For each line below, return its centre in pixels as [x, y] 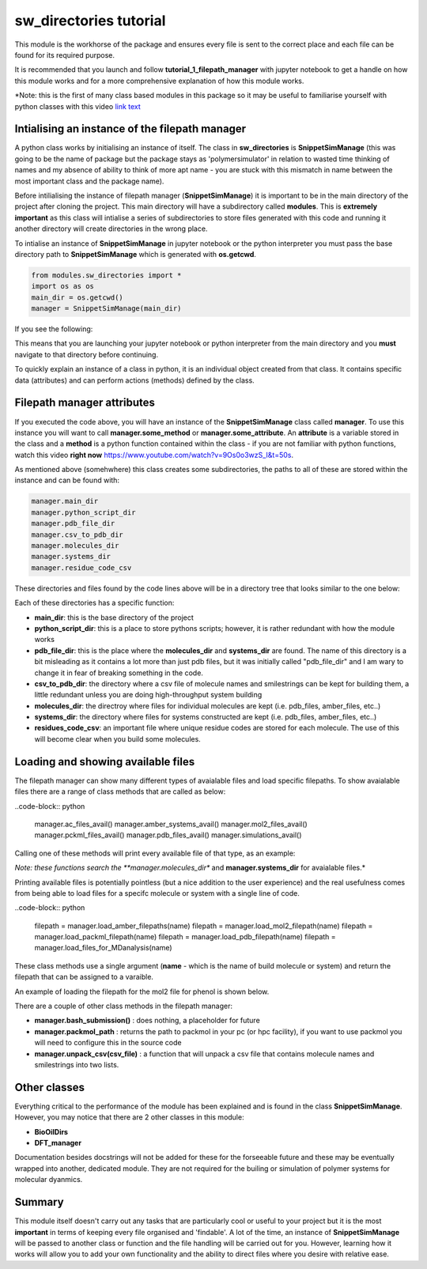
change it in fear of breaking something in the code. [119, 673]
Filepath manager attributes [85, 403]
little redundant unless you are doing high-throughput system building [148, 695]
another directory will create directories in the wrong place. [111, 228]
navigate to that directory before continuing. [86, 354]
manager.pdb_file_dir [73, 523]
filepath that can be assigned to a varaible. [84, 977]
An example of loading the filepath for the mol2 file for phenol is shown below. [142, 991]
